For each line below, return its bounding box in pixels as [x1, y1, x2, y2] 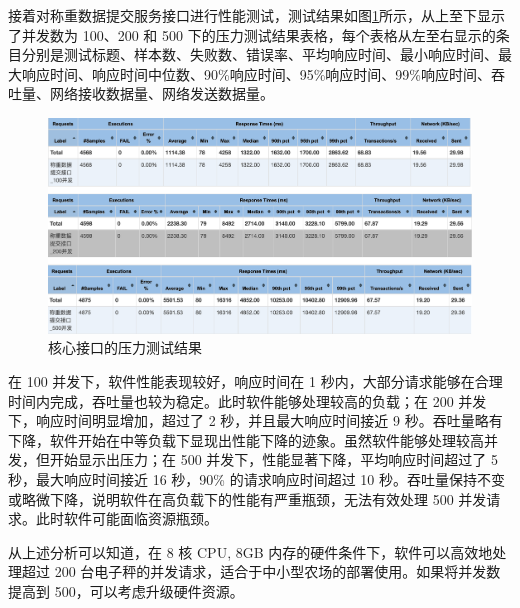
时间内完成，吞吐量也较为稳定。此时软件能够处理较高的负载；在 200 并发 [8, 390, 487, 411]
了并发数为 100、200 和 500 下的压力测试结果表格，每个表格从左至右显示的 [8, 24, 496, 45]
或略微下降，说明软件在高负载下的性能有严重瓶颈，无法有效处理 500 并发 [8, 488, 487, 509]
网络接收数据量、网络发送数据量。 [49, 83, 274, 104]
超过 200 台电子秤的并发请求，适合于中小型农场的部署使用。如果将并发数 [21, 561, 501, 582]
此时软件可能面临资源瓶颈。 [35, 508, 218, 529]
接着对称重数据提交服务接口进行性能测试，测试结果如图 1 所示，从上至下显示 [8, 5, 505, 25]
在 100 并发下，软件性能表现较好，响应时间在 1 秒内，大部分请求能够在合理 [8, 371, 503, 392]
